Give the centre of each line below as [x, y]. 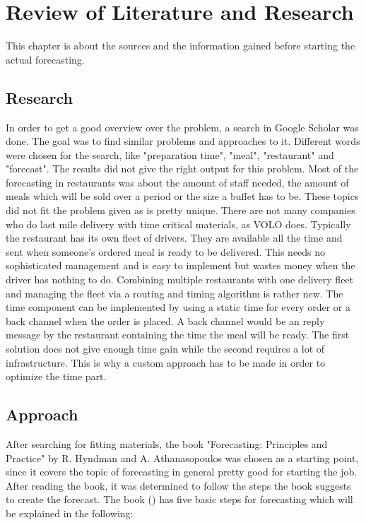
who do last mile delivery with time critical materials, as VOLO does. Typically [178, 224]
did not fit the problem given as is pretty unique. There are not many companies [181, 210]
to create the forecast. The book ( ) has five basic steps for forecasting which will [179, 499]
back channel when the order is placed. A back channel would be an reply [165, 320]
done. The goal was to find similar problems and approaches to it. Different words [183, 141]
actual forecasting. [45, 59]
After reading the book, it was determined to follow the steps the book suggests [178, 485]
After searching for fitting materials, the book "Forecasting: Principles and [167, 444]
